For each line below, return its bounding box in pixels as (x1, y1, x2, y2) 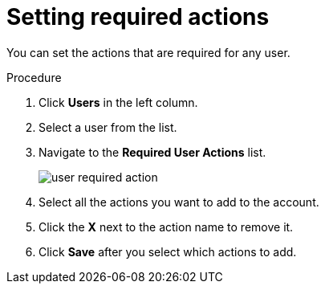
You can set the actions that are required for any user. (6, 45, 290, 59)
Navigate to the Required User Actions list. (39, 145, 266, 159)
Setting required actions (6, 3, 270, 31)
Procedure (6, 70, 62, 84)
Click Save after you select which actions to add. (39, 244, 297, 259)
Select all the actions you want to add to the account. (39, 194, 319, 209)
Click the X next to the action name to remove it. (39, 219, 294, 234)
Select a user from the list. (39, 120, 177, 134)
